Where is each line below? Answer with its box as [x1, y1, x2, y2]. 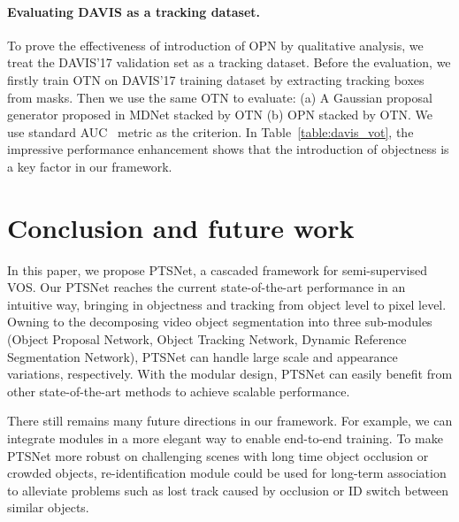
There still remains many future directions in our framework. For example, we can [7, 411, 453, 430]
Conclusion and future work [7, 209, 355, 245]
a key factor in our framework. [7, 157, 172, 175]
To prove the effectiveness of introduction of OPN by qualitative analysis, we [7, 35, 424, 54]
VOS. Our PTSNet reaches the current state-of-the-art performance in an [7, 278, 406, 296]
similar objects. [7, 498, 89, 517]
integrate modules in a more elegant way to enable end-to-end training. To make [7, 429, 443, 448]
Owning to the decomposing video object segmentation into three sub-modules [7, 312, 432, 331]
